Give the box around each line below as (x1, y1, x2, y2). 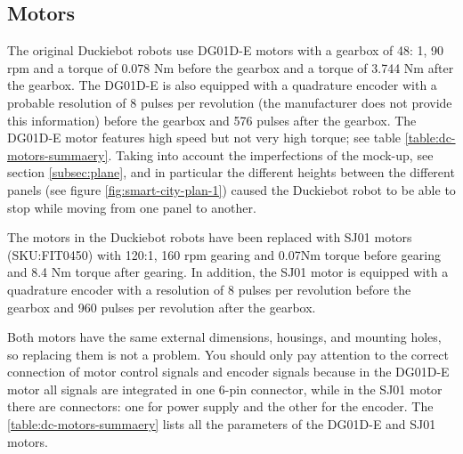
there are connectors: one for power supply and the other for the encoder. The (7, 397, 434, 416)
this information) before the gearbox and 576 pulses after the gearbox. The (7, 110, 417, 129)
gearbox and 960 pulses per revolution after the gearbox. (7, 297, 316, 316)
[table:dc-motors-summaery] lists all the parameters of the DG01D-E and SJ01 (7, 415, 436, 434)
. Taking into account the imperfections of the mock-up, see (108, 145, 434, 164)
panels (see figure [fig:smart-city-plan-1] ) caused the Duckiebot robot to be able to (7, 180, 456, 199)
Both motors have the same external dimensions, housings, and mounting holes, (7, 328, 442, 346)
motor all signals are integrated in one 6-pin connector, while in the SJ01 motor (7, 379, 443, 398)
